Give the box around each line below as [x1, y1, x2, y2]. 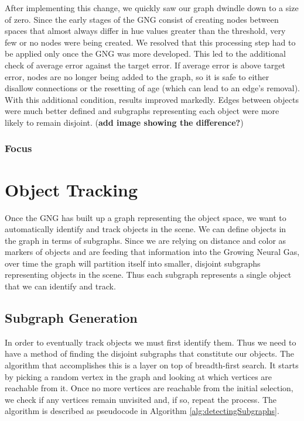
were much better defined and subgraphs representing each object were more [5, 105, 279, 117]
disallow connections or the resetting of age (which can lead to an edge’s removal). [5, 82, 300, 94]
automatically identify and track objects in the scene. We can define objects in [5, 223, 286, 235]
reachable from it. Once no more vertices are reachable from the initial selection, [5, 382, 293, 394]
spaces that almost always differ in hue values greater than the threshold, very [5, 25, 286, 37]
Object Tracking [5, 177, 138, 201]
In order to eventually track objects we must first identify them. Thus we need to [5, 336, 296, 348]
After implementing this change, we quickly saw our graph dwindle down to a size [5, 2, 299, 13]
